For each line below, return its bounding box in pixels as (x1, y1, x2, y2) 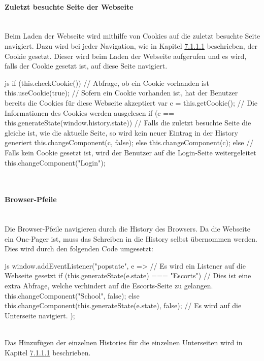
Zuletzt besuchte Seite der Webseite (5, 1, 134, 12)
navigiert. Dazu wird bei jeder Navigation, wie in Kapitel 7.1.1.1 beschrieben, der (5, 40, 257, 51)
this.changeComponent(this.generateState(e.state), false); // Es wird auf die (5, 300, 242, 311)
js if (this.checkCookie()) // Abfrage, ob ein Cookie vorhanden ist (5, 77, 209, 88)
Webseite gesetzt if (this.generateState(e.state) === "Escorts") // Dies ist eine (5, 270, 251, 281)
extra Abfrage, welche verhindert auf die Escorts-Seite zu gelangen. (5, 280, 213, 291)
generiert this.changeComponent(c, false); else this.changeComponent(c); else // (5, 137, 254, 148)
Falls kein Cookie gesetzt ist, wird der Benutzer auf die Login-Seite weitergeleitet (5, 147, 256, 157)
